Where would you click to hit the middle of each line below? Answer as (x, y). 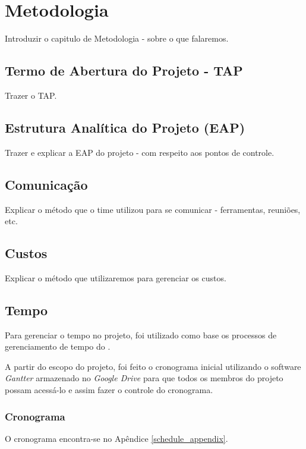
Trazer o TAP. (31, 95)
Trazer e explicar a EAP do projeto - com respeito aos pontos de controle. (140, 152)
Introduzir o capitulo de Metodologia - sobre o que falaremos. (117, 38)
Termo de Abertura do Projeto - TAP (124, 70)
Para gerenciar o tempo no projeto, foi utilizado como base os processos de (141, 335)
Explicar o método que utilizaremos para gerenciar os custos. (116, 277)
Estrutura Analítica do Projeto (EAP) (125, 127)
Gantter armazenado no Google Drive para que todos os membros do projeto (144, 378)
